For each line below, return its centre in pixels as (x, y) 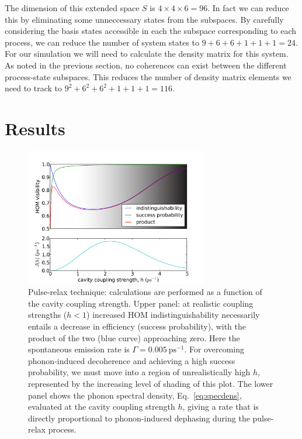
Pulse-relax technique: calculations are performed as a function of (145, 292)
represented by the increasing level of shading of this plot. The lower (151, 383)
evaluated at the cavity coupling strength (102, 407)
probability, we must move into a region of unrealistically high (139, 372)
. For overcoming (214, 349)
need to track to (34, 88)
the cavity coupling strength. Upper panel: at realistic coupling (141, 303)
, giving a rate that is (221, 407)
